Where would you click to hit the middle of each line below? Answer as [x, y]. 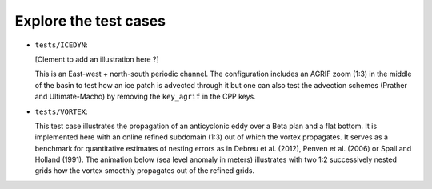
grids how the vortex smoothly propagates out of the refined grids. [145, 171]
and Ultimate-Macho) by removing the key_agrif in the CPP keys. [145, 97]
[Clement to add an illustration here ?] [97, 59]
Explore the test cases [90, 21]
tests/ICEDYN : [61, 45]
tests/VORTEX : [61, 111]
